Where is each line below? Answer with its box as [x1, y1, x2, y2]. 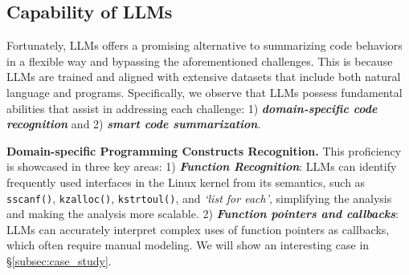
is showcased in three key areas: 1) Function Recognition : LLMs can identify [6, 158, 397, 175]
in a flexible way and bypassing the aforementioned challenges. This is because [6, 52, 393, 69]
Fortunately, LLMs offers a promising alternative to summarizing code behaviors [6, 37, 403, 54]
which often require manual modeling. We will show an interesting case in [6, 237, 370, 253]
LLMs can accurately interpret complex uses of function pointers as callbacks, [6, 220, 390, 237]
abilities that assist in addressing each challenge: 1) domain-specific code [6, 99, 378, 116]
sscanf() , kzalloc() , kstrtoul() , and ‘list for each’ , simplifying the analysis [6, 189, 392, 206]
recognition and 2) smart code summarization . [6, 115, 261, 132]
